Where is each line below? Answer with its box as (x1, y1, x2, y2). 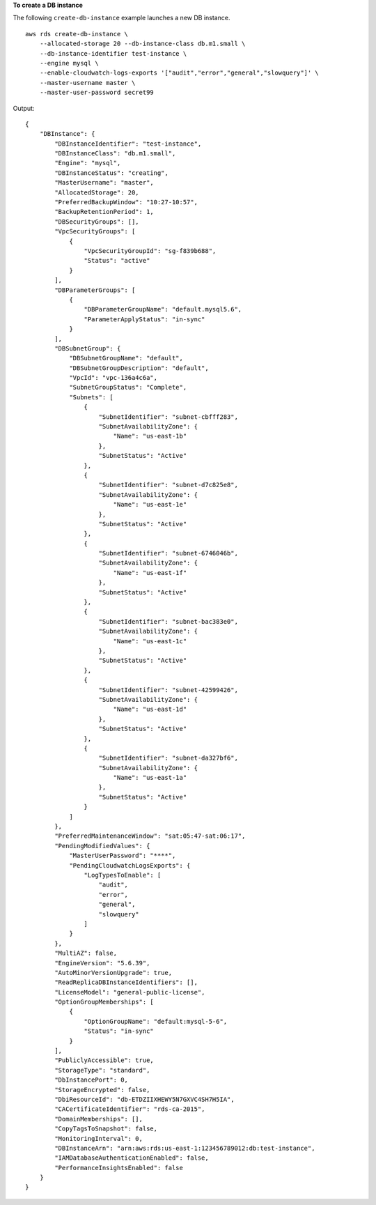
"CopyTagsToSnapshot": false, (54, 1125, 158, 1133)
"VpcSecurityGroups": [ (54, 227, 136, 236)
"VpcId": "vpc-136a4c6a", (69, 374, 158, 382)
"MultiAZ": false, (54, 949, 118, 958)
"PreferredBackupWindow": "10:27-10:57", (54, 199, 198, 206)
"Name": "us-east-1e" (113, 500, 187, 509)
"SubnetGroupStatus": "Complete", (69, 383, 187, 392)
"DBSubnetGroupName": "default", (69, 354, 184, 362)
